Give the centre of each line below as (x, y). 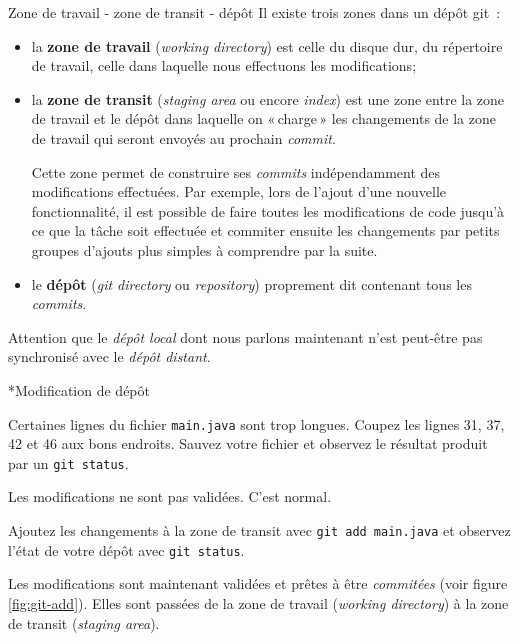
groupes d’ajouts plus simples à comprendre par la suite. (204, 249)
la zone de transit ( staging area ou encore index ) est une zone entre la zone (268, 98)
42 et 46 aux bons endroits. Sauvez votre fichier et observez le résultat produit (248, 443)
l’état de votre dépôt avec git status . (126, 549)
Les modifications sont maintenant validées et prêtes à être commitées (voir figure (258, 583)
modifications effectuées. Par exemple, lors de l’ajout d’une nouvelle (239, 191)
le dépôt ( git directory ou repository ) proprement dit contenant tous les (251, 283)
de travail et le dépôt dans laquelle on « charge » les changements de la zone (263, 118)
